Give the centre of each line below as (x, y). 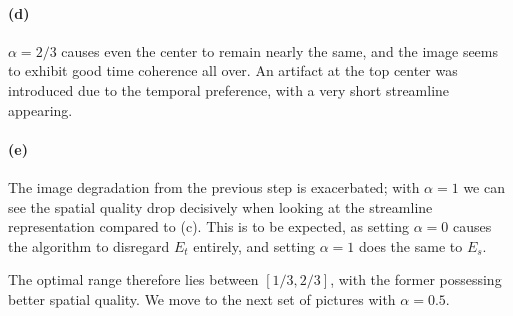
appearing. (40, 109)
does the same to (411, 245)
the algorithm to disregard (89, 245)
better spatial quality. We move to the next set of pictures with (202, 298)
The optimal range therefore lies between (133, 279)
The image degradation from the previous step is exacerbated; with (214, 186)
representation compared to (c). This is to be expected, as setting (209, 226)
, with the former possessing (416, 279)
